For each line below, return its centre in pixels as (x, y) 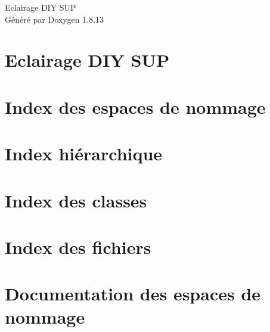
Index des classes (76, 200)
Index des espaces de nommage (135, 106)
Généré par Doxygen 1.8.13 (55, 19)
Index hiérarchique (84, 153)
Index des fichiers (78, 246)
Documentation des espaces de (133, 294)
